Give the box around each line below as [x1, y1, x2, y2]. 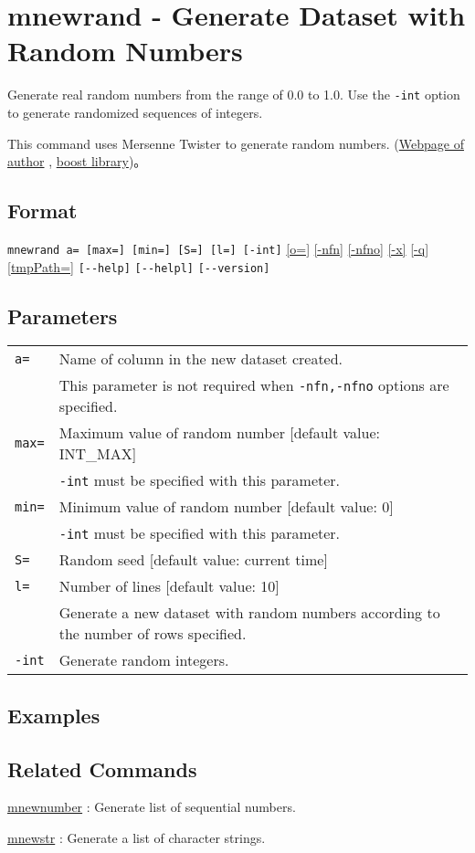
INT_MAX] [58, 443, 137, 465]
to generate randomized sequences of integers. [7, 102, 263, 121]
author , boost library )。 [7, 152, 147, 171]
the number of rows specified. [58, 623, 247, 645]
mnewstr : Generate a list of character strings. [7, 828, 266, 848]
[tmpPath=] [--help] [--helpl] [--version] [7, 257, 270, 276]
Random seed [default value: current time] [58, 549, 328, 571]
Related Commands [7, 754, 197, 783]
